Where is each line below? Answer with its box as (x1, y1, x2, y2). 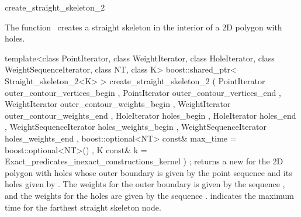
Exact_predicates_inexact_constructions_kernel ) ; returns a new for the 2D (5, 155, 283, 167)
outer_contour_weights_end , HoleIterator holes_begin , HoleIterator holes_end (5, 109, 296, 121)
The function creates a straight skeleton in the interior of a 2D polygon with (5, 20, 282, 33)
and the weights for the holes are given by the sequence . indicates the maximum (5, 189, 294, 201)
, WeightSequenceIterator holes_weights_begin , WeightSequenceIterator (5, 120, 267, 133)
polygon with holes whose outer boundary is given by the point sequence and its (5, 166, 292, 178)
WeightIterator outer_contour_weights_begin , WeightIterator (5, 98, 231, 110)
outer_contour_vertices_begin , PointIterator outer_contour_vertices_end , (5, 86, 281, 98)
